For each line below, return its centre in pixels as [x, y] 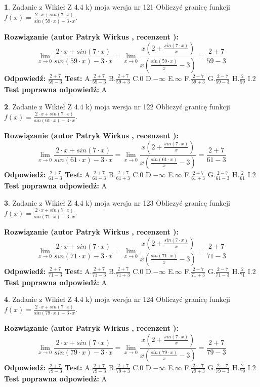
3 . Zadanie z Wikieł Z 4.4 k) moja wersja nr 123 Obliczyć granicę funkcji [117, 202]
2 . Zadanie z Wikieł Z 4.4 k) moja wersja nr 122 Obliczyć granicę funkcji [117, 106]
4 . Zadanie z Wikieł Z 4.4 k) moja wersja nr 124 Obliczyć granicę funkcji [117, 299]
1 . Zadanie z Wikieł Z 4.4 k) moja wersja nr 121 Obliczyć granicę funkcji [117, 7]
